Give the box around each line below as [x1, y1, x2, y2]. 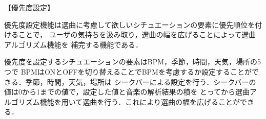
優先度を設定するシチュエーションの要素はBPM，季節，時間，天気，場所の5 [4, 56, 261, 67]
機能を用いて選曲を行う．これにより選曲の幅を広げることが [39, 96, 240, 107]
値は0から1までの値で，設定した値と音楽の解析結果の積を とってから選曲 [4, 86, 250, 97]
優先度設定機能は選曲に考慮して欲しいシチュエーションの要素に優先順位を [4, 19, 255, 30]
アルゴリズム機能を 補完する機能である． [4, 39, 143, 50]
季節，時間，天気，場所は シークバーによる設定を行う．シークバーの [25, 76, 256, 87]
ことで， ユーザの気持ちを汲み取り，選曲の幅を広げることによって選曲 [18, 29, 256, 40]
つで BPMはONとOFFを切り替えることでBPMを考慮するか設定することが [4, 66, 252, 77]
